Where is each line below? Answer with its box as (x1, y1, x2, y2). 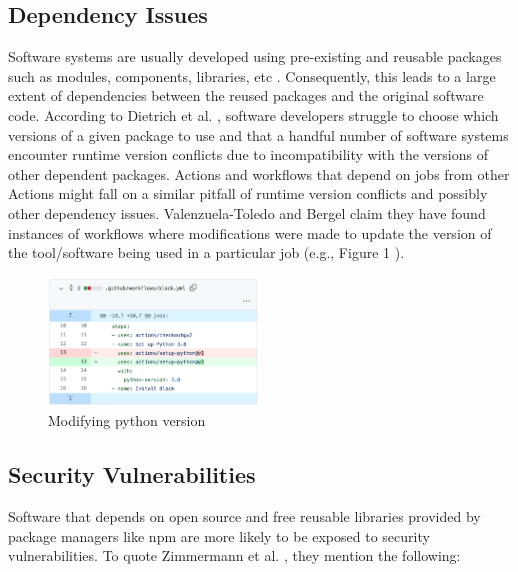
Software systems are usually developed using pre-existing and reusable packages (8, 46, 502, 67)
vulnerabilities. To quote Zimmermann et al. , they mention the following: (8, 545, 461, 566)
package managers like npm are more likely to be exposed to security (8, 525, 430, 546)
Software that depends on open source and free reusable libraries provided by (8, 506, 481, 527)
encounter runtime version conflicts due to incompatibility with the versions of (8, 144, 488, 165)
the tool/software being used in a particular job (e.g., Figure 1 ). (8, 242, 405, 263)
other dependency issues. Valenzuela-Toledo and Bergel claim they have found (8, 202, 486, 223)
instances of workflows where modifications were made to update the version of (8, 222, 492, 243)
